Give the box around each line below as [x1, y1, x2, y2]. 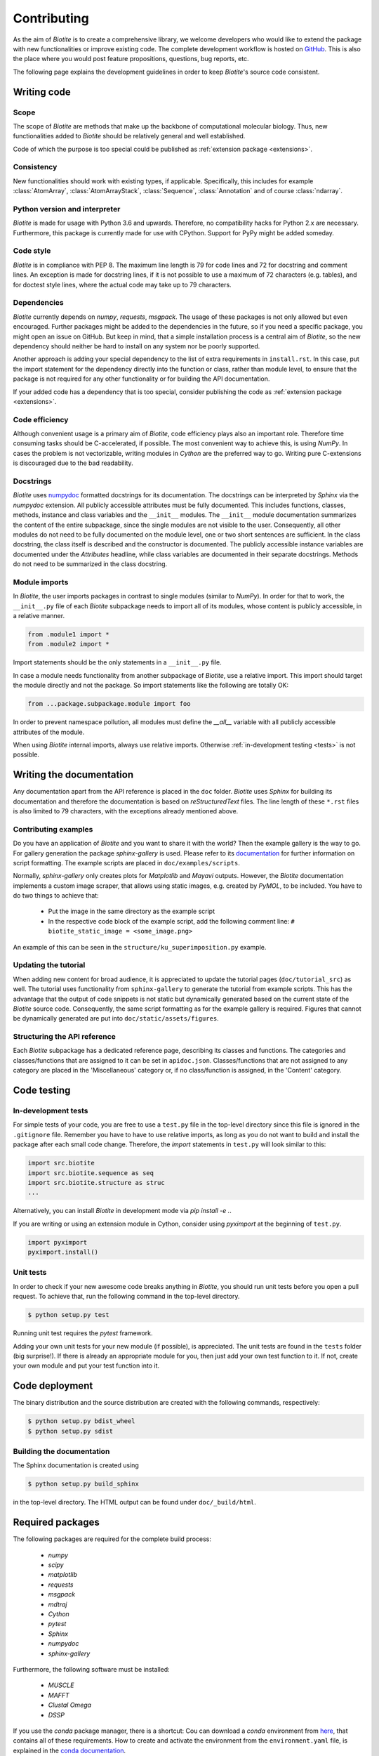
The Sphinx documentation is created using [13, 1461, 140, 1469]
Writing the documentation [13, 769, 134, 781]
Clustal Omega [48, 1701, 91, 1710]
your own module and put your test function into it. [13, 1361, 160, 1370]
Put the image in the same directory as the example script [48, 907, 215, 916]
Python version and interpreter [13, 204, 121, 214]
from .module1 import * [27, 631, 110, 638]
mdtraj [48, 1600, 67, 1608]
